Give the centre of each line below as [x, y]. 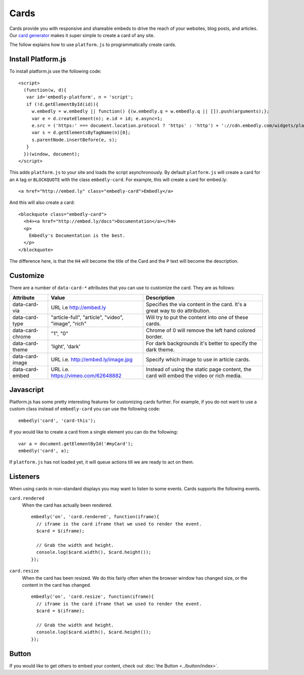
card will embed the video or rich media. [194, 375]
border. [155, 336]
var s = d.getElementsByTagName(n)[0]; [81, 133]
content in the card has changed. [56, 585]
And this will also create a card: [42, 202]
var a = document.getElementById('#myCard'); [76, 443]
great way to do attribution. [178, 310]
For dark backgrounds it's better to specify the [201, 343]
